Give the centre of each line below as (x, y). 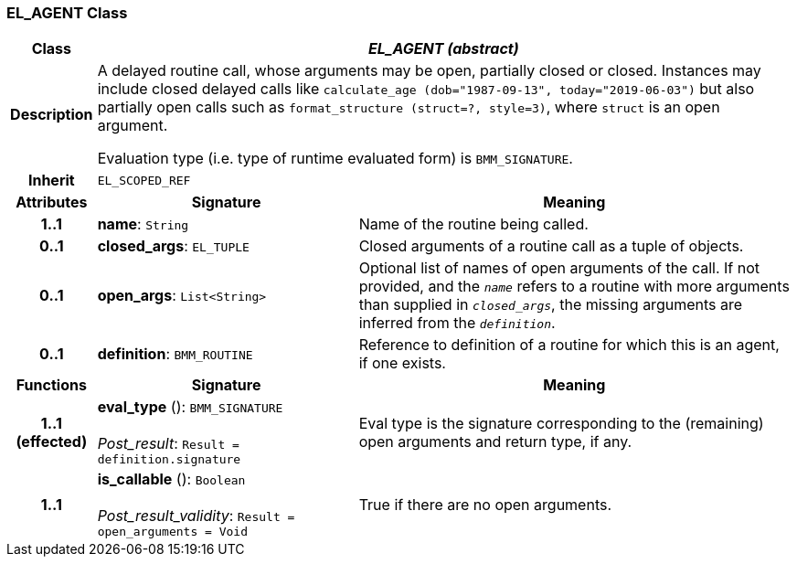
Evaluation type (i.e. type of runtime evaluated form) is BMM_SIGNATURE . (335, 159)
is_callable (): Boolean (171, 479)
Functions (51, 385)
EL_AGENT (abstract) (444, 49)
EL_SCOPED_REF (144, 180)
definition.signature (169, 460)
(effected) (52, 441)
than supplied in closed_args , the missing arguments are (551, 305)
